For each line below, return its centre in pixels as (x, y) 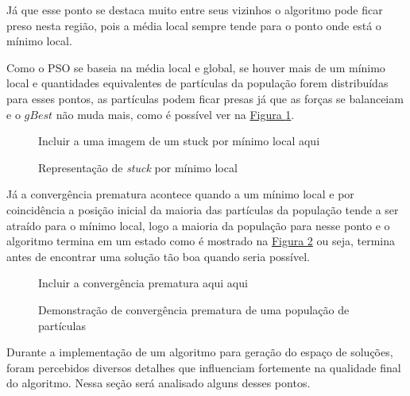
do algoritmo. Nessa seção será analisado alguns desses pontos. (159, 383)
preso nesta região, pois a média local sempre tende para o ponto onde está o (194, 25)
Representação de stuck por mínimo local (138, 167)
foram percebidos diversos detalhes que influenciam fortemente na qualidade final (204, 367)
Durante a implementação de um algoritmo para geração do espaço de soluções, (200, 352)
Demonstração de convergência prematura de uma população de (194, 309)
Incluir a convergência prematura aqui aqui (143, 283)
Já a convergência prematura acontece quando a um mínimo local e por (180, 194)
